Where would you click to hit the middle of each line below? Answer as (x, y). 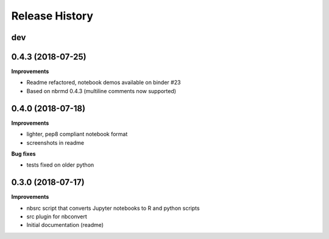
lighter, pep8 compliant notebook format (77, 134)
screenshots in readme (55, 142)
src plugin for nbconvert (57, 216)
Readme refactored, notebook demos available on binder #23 (104, 83)
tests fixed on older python (60, 165)
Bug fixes (23, 154)
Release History (52, 16)
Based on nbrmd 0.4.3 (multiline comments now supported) (101, 91)
